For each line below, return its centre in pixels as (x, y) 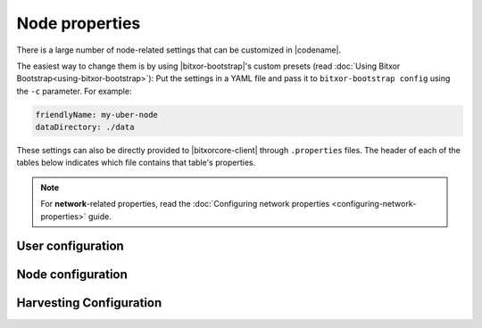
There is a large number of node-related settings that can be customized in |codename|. (179, 50)
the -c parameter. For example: (74, 91)
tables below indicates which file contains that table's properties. (136, 163)
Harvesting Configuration (89, 303)
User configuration (70, 246)
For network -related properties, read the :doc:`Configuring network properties (185, 204)
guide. (100, 216)
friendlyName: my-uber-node (96, 115)
